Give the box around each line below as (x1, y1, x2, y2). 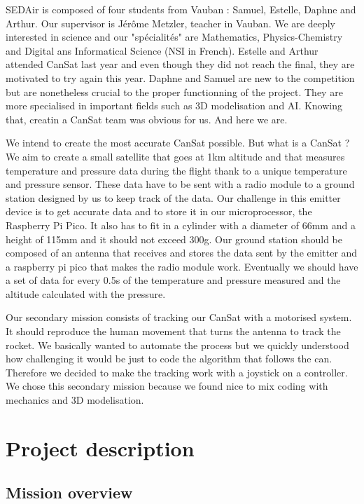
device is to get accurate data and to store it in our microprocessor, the (6, 204, 312, 219)
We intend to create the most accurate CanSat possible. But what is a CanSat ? (6, 135, 350, 150)
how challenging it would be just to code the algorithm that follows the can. (6, 351, 332, 366)
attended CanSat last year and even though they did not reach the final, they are (6, 57, 355, 71)
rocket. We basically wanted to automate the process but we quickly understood (6, 337, 349, 352)
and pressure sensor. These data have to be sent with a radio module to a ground (6, 177, 355, 191)
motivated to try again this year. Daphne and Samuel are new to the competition (6, 70, 355, 85)
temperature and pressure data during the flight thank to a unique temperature (6, 163, 347, 177)
